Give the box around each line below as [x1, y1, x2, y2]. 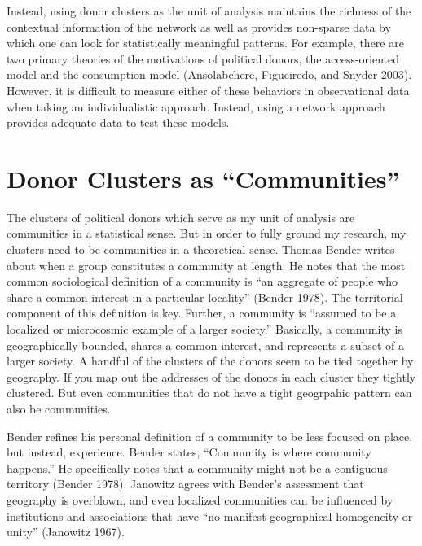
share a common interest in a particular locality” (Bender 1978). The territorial [7, 288, 403, 305]
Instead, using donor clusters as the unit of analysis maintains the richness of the [7, 2, 411, 19]
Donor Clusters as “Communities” [7, 161, 400, 194]
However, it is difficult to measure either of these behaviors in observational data [7, 81, 410, 98]
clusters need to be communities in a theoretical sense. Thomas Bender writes [7, 241, 395, 258]
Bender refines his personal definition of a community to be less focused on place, [7, 427, 413, 444]
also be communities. [7, 400, 111, 417]
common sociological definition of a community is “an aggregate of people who [7, 273, 398, 290]
